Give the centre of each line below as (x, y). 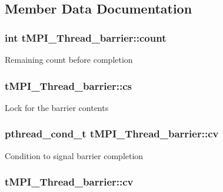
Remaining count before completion (69, 59)
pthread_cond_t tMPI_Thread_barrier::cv (112, 134)
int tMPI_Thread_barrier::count (86, 37)
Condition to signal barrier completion (74, 155)
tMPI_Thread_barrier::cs (69, 85)
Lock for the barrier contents (57, 107)
